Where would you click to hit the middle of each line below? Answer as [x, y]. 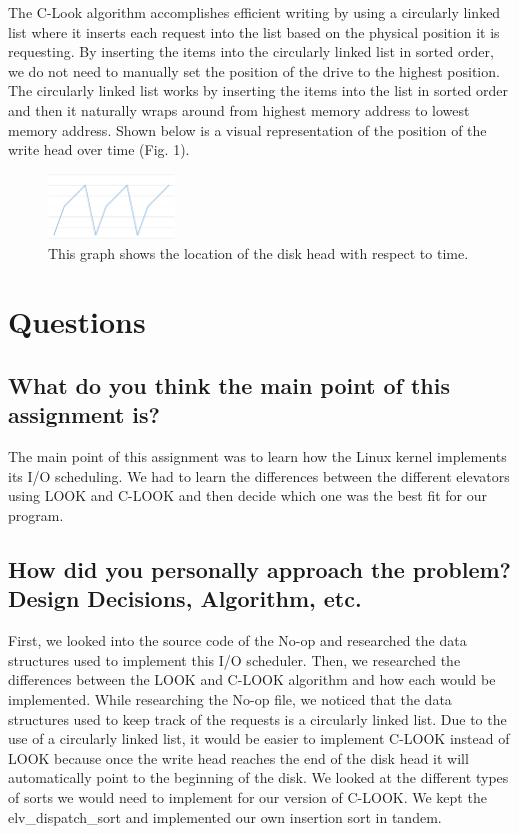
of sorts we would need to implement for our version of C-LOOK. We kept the [247, 796]
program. [36, 515]
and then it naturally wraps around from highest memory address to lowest [239, 109]
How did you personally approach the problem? [259, 569]
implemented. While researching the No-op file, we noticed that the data [230, 698]
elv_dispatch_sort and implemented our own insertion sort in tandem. [225, 816]
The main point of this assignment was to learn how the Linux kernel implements [257, 456]
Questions [77, 321]
